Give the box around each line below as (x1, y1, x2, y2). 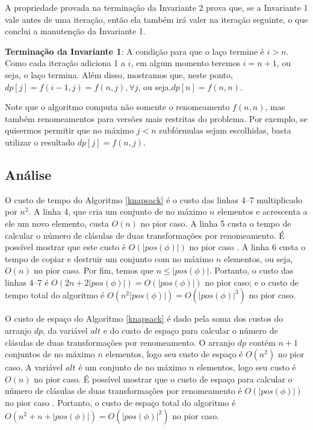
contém (249, 336, 276, 348)
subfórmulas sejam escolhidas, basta (159, 124, 291, 137)
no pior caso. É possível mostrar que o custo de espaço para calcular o (34, 372, 293, 385)
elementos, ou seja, (224, 252, 293, 265)
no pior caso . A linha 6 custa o (189, 241, 306, 253)
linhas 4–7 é (5, 275, 49, 288)
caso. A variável (5, 361, 63, 373)
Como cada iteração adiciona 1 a (5, 57, 125, 69)
